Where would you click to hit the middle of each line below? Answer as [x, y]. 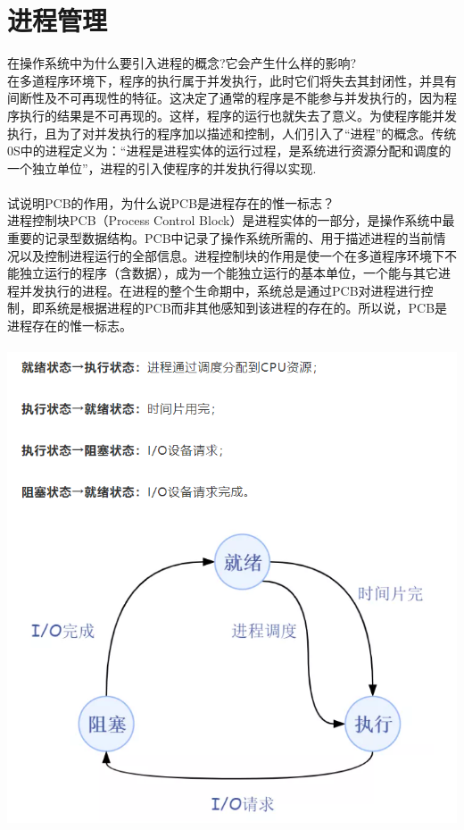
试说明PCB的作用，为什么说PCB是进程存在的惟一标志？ [171, 202]
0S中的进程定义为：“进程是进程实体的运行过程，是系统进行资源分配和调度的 [229, 151]
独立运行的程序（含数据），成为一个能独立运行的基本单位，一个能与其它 [228, 273]
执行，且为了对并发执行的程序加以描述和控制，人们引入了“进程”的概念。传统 [232, 133]
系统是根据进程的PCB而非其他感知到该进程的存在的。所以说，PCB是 [246, 308]
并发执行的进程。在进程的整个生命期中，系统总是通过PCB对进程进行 [220, 290]
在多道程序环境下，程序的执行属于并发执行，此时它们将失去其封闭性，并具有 [232, 80]
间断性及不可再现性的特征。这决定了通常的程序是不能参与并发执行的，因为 [226, 98]
